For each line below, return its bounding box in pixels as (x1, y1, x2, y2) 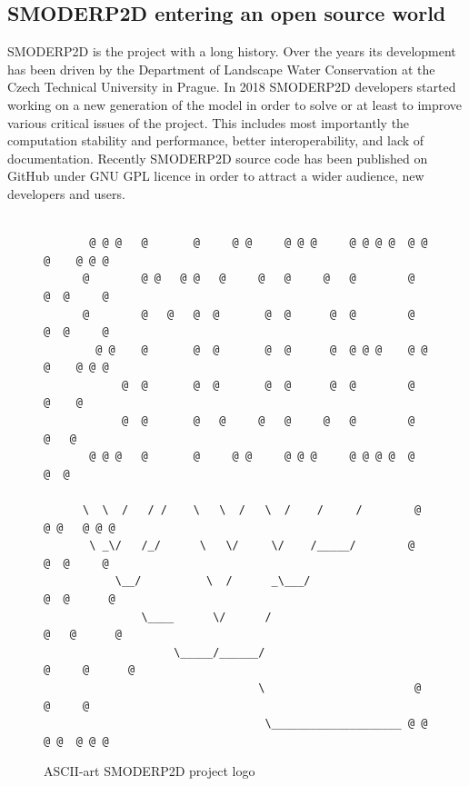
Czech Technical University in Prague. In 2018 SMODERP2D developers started (7, 77, 456, 96)
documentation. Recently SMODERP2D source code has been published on (7, 148, 428, 167)
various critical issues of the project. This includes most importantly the (7, 113, 410, 132)
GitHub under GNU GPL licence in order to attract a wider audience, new (7, 166, 424, 185)
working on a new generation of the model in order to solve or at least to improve (7, 95, 463, 114)
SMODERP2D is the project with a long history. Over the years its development (7, 42, 456, 61)
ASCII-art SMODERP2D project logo (44, 761, 255, 781)
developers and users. (7, 184, 125, 203)
